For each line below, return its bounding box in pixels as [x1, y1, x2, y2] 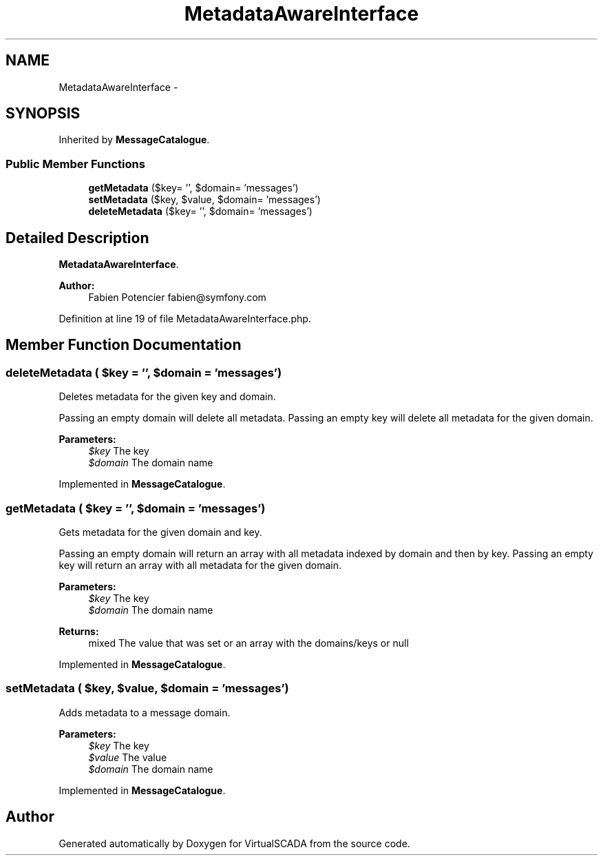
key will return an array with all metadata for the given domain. [59, 559, 342, 571]
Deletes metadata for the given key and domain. [59, 391, 276, 403]
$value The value [88, 751, 167, 763]
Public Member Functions [6, 156, 145, 171]
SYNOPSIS [6, 105, 81, 123]
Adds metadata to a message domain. [59, 706, 231, 718]
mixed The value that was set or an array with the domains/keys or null [88, 637, 409, 649]
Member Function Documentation [6, 336, 242, 354]
